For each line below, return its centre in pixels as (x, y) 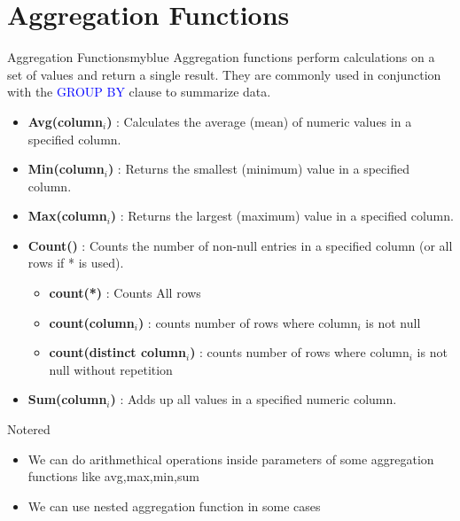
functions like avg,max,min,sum (113, 476)
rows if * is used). (76, 263)
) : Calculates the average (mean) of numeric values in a (259, 121)
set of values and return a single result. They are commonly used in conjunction (224, 74)
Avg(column (65, 121)
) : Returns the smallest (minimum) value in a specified (258, 169)
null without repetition (111, 369)
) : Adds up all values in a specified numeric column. (253, 399)
